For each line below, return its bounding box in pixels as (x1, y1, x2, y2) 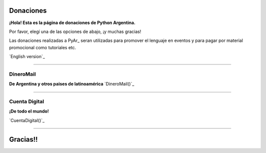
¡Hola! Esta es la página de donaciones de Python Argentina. (9, 20, 135, 26)
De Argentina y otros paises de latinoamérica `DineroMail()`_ (9, 81, 134, 87)
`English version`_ (9, 54, 45, 60)
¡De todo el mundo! (9, 108, 49, 114)
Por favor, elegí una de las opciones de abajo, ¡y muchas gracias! (9, 29, 141, 34)
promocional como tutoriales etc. (9, 44, 76, 50)
